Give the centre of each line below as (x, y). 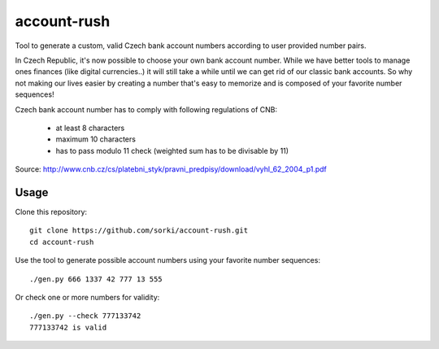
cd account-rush (62, 242)
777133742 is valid (68, 327)
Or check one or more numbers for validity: (87, 297)
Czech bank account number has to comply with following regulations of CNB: (146, 109)
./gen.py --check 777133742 (85, 316)
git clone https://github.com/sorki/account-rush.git (139, 231)
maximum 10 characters (96, 139)
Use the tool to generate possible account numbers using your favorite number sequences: (168, 260)
